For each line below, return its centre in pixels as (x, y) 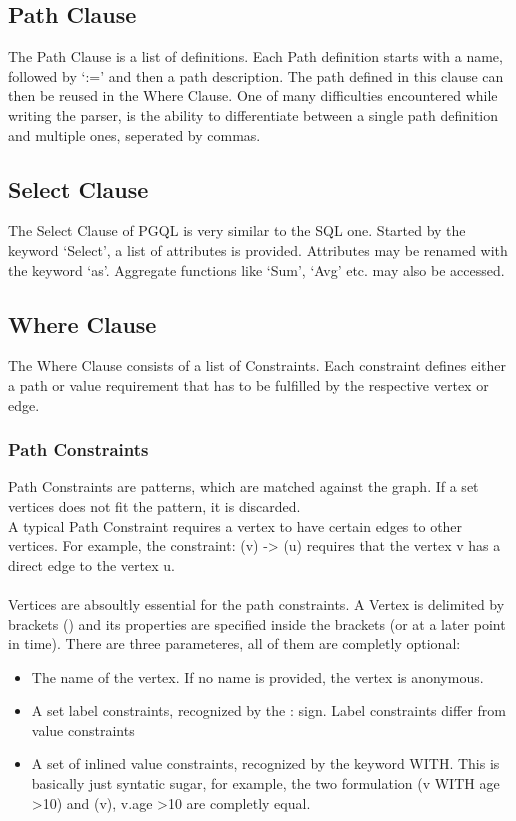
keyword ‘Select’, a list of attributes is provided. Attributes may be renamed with (258, 249)
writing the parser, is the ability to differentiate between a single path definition (253, 114)
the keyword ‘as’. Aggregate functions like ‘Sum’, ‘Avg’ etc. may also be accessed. (256, 269)
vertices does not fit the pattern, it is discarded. (154, 505)
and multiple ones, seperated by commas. (134, 134)
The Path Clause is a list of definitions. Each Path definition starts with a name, (255, 56)
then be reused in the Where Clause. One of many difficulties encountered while (253, 95)
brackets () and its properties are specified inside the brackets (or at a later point (257, 623)
